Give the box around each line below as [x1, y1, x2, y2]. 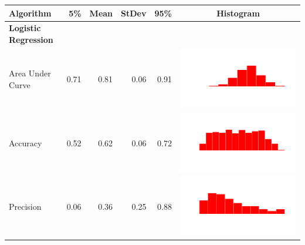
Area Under [9, 66, 51, 79]
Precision [9, 200, 42, 213]
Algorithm [9, 6, 52, 19]
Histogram [216, 6, 260, 19]
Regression [9, 33, 53, 45]
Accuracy [9, 136, 42, 149]
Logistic [9, 22, 41, 34]
